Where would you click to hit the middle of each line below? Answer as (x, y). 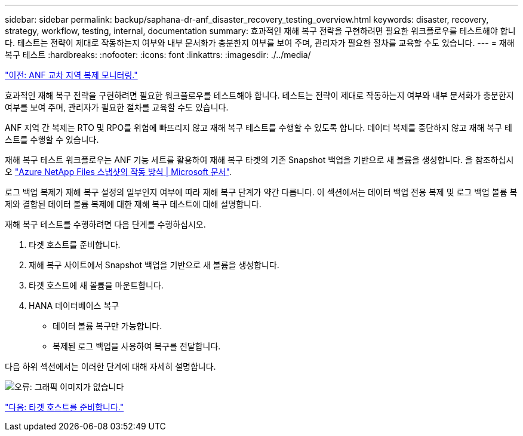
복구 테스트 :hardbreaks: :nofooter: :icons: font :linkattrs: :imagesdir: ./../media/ (158, 55)
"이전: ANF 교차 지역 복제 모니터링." (71, 75)
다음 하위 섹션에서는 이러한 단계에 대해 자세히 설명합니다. (110, 366)
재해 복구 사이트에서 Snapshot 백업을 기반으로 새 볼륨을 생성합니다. (154, 265)
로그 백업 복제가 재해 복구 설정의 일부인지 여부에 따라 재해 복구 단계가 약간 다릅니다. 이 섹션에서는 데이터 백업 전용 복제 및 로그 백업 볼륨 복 (261, 192)
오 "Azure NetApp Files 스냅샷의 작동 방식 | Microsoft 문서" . (118, 172)
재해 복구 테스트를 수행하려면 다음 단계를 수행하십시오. (105, 224)
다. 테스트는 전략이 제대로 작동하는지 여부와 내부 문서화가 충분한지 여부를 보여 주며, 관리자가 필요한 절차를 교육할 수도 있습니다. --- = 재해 (260, 43)
